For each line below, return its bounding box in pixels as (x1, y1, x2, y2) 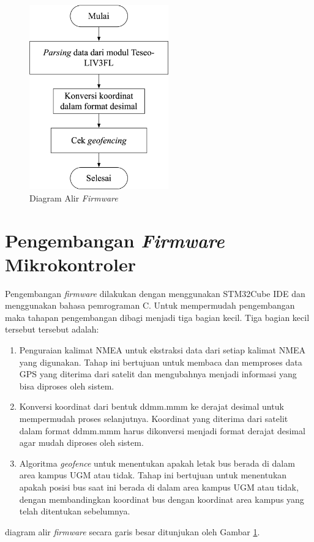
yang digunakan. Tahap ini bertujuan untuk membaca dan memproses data (19, 355, 302, 368)
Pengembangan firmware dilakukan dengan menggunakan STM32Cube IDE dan (5, 287, 305, 299)
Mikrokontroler (5, 251, 136, 276)
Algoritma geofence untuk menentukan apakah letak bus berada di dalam (19, 456, 295, 469)
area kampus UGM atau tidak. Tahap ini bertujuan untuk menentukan (19, 469, 287, 481)
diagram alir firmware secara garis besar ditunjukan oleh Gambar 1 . (5, 525, 260, 538)
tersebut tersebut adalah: (5, 323, 99, 336)
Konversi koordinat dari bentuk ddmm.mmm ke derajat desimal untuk (19, 400, 284, 413)
